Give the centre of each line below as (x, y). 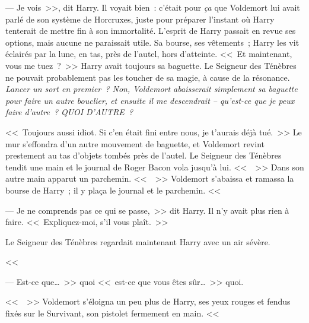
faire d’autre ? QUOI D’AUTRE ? (69, 112)
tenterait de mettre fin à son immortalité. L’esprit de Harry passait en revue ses (151, 31)
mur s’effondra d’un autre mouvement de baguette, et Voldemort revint (135, 143)
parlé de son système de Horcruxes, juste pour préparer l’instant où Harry (140, 19)
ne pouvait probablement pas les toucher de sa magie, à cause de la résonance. (148, 77)
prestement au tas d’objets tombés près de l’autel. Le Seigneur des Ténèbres (144, 155)
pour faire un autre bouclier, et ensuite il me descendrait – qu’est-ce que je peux (150, 100)
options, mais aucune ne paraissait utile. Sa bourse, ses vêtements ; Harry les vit (152, 42)
